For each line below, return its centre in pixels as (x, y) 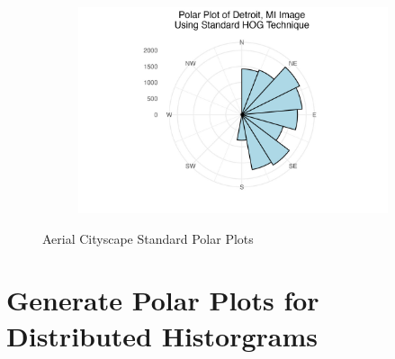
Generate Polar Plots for (163, 300)
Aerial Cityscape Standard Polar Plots (148, 238)
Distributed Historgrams (162, 335)
